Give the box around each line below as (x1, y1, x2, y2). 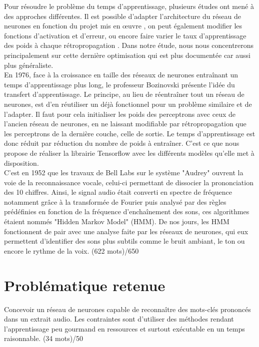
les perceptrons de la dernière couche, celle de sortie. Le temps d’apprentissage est (4, 128, 255, 138)
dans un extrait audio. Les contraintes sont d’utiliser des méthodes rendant (4, 314, 234, 324)
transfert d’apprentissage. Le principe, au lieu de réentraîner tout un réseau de (4, 89, 244, 99)
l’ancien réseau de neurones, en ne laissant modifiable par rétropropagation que (4, 118, 246, 129)
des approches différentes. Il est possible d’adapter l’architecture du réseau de (4, 10, 241, 21)
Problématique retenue (4, 275, 165, 295)
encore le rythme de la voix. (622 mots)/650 (4, 245, 139, 256)
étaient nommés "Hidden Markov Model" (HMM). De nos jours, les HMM (4, 216, 229, 227)
